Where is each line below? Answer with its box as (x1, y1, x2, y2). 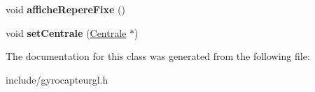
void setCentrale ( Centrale (6, 25, 127, 40)
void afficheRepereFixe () (6, 2, 125, 16)
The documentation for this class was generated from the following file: (6, 49, 310, 63)
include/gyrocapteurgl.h (6, 72, 108, 86)
